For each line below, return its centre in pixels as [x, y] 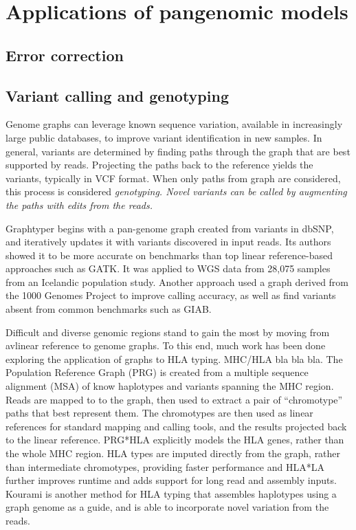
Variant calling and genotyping [117, 95]
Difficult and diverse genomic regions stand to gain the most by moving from [168, 332]
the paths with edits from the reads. [79, 205]
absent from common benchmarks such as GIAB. [109, 309]
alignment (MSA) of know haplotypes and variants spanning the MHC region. [170, 386]
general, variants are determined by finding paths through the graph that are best [178, 151]
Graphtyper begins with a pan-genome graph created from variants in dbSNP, [170, 228]
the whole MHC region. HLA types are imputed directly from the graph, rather [173, 453]
